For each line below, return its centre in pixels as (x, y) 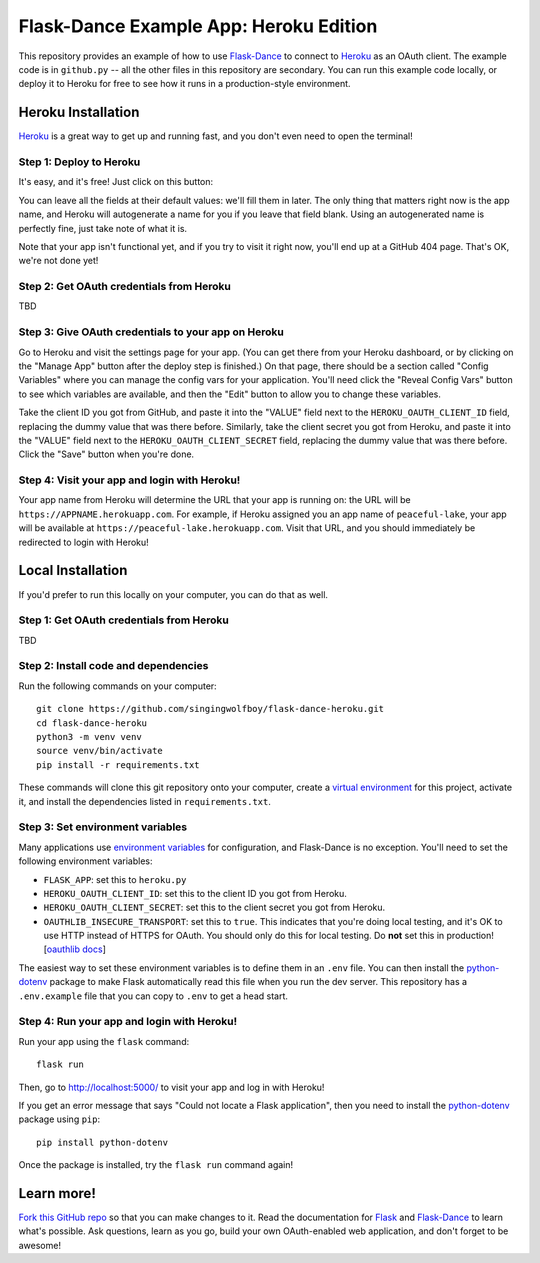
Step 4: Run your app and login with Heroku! (128, 1022)
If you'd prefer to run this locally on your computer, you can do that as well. (173, 594)
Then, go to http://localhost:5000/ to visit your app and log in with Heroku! (171, 1087)
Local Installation (73, 570)
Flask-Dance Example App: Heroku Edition (198, 26)
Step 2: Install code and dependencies (113, 666)
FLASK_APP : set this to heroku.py (115, 879)
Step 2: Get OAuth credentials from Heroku (125, 287)
